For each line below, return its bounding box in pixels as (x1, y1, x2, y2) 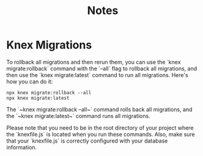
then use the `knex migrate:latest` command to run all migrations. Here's (6, 71, 188, 78)
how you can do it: (6, 78, 53, 85)
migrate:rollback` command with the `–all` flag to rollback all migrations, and (6, 65, 197, 72)
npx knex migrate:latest (6, 95, 70, 101)
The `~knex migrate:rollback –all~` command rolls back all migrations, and (6, 105, 193, 113)
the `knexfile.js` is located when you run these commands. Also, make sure (6, 130, 196, 138)
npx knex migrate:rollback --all (6, 89, 92, 95)
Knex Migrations (6, 38, 92, 52)
